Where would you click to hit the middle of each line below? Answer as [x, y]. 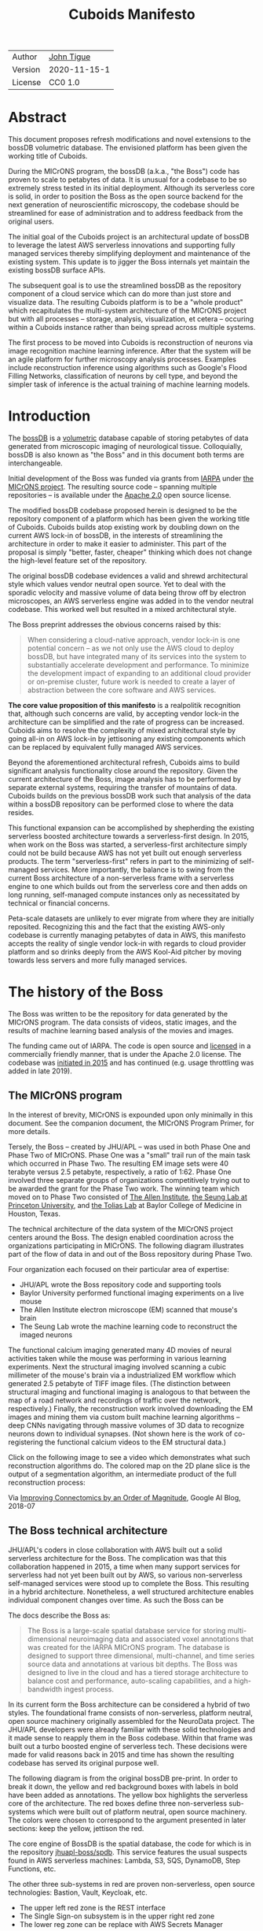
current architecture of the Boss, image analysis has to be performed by [125, 779]
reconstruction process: [47, 1482]
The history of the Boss [86, 992]
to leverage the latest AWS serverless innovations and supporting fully [122, 245]
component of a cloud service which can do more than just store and [120, 294]
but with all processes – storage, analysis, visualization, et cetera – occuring [131, 319]
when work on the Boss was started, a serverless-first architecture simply [128, 845]
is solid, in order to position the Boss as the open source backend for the [126, 196]
